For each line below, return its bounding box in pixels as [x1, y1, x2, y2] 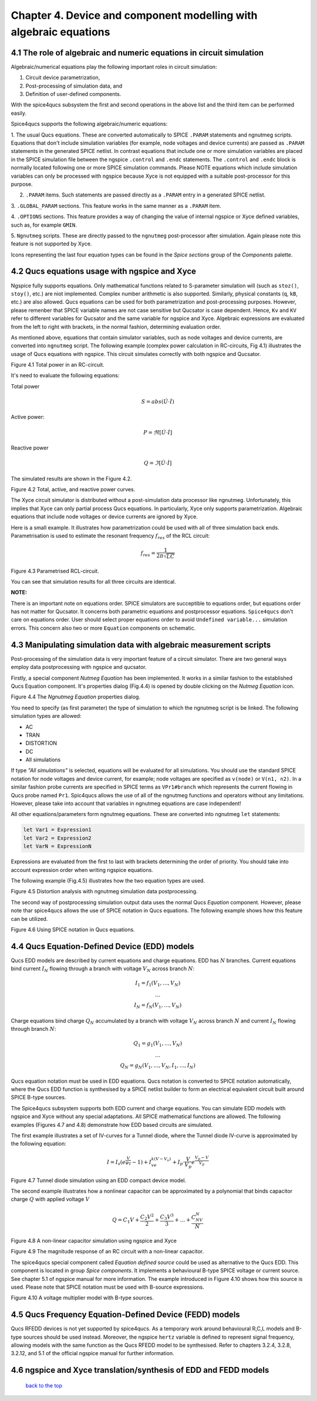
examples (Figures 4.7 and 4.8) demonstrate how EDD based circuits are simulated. [11, 1121, 213, 1128]
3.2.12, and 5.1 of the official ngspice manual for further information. [11, 1350, 174, 1357]
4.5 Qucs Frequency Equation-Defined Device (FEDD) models [11, 1310, 240, 1320]
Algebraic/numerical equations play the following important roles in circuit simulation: [11, 63, 217, 70]
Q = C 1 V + [112, 1216, 140, 1224]
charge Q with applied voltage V [11, 1196, 90, 1203]
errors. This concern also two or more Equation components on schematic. [11, 624, 196, 631]
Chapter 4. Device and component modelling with [11, 9, 258, 22]
